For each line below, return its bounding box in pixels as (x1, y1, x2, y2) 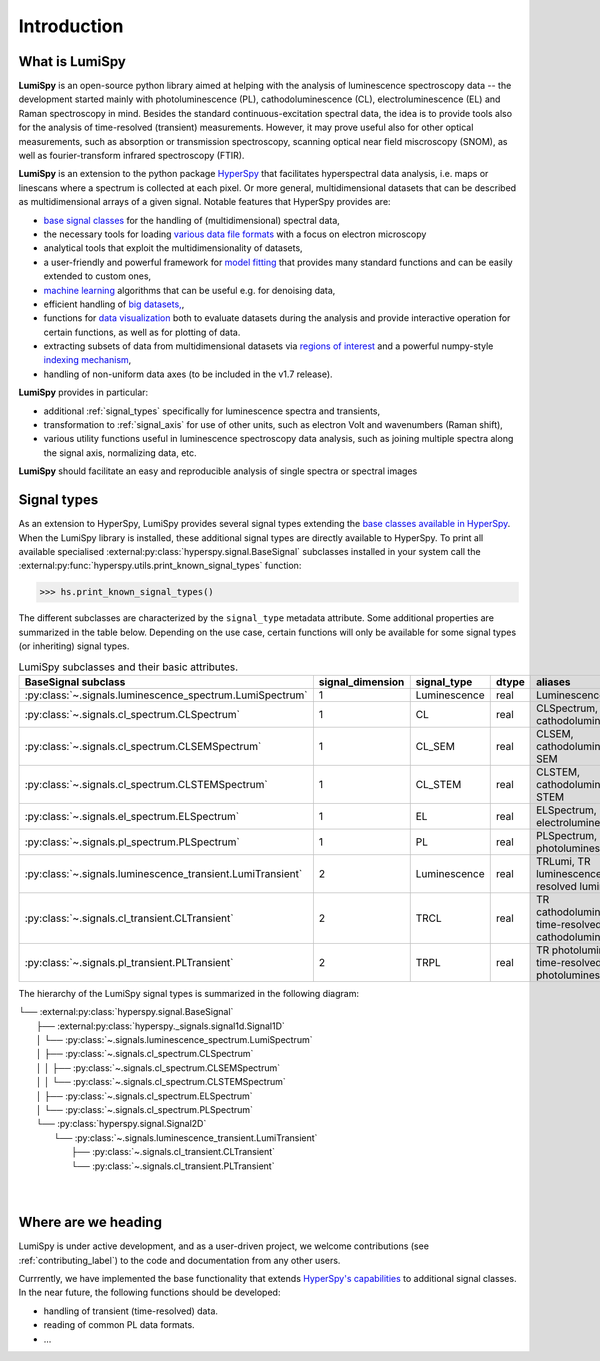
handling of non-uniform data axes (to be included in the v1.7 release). (43, 368, 334, 380)
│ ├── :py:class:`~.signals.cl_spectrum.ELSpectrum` (36, 1090, 254, 1102)
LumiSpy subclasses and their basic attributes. (18, 660, 239, 674)
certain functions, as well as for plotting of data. (43, 326, 241, 338)
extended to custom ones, (43, 270, 152, 282)
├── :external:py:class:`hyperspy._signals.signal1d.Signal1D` (36, 1020, 285, 1032)
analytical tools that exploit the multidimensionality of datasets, (43, 242, 304, 254)
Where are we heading (18, 1214, 162, 1231)
